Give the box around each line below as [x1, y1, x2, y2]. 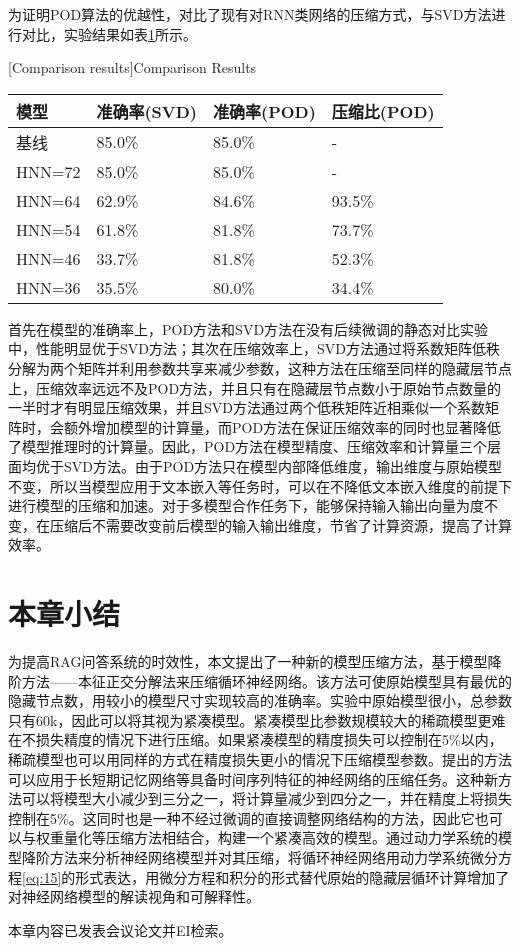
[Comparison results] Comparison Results [8, 57, 257, 78]
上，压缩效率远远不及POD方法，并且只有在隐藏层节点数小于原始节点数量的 [8, 377, 502, 398]
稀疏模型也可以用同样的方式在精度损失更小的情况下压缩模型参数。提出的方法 [8, 749, 512, 769]
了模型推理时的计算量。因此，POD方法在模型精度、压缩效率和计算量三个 [8, 436, 488, 457]
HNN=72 [16, 159, 81, 183]
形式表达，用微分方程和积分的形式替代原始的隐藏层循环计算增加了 [75, 866, 510, 887]
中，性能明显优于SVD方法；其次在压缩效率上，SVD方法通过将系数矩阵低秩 [8, 338, 500, 359]
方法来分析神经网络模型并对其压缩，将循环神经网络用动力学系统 [49, 846, 470, 867]
